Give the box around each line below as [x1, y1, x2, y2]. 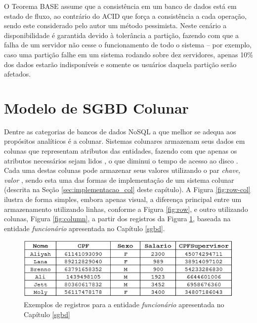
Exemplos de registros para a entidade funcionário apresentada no [24, 299, 224, 310]
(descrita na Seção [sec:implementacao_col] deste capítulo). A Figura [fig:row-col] [4, 184, 251, 195]
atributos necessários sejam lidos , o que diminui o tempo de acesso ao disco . [4, 155, 238, 165]
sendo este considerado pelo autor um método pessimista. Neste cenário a [4, 20, 227, 31]
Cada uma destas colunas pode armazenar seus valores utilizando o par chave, [4, 165, 241, 175]
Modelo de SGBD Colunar [4, 97, 189, 118]
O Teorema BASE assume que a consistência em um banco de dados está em [4, 1, 237, 11]
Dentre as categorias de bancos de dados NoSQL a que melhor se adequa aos [4, 126, 236, 136]
